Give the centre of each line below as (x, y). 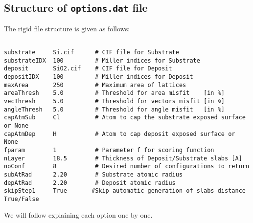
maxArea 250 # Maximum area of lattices (95, 85)
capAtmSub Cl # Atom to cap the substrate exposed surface (125, 118)
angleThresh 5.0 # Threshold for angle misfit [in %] (115, 109)
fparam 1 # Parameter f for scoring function (109, 150)
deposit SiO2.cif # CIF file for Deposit (88, 69)
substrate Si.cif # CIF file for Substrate (92, 53)
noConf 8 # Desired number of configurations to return (127, 167)
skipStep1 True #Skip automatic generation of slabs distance (125, 191)
